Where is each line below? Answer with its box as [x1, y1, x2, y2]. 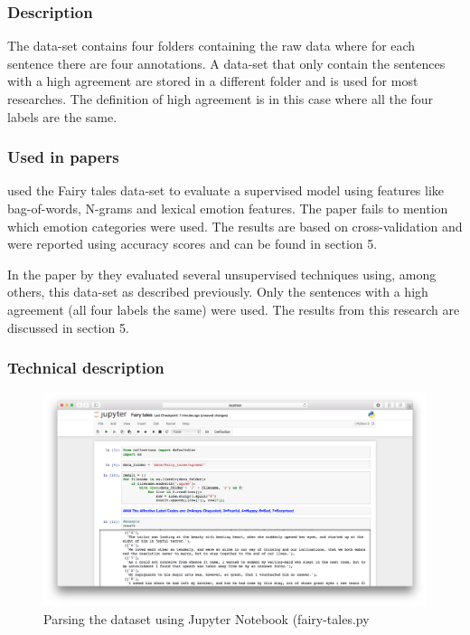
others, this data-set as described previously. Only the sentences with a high [7, 282, 428, 301]
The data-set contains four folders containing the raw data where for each [7, 36, 416, 55]
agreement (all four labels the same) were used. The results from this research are [7, 299, 460, 318]
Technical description [7, 356, 164, 379]
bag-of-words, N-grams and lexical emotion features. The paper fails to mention [7, 199, 448, 217]
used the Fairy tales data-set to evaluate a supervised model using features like [7, 181, 445, 200]
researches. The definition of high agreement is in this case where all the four [7, 90, 434, 108]
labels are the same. [7, 107, 117, 126]
